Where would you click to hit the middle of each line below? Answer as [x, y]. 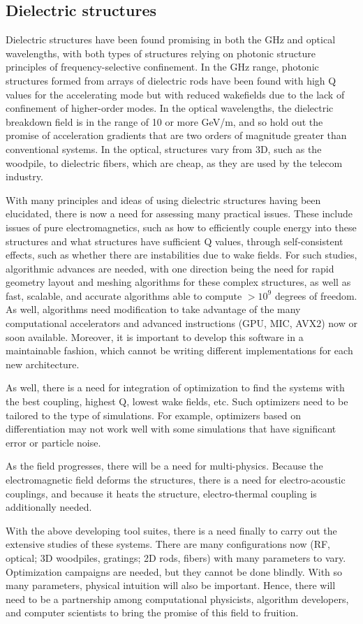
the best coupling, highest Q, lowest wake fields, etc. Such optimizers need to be [177, 401]
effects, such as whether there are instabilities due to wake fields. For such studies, [181, 255]
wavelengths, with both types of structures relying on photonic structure [161, 53]
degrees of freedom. [316, 295]
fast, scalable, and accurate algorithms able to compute [124, 295]
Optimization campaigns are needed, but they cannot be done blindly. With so [174, 571]
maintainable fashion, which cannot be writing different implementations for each [179, 350]
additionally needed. [49, 507]
